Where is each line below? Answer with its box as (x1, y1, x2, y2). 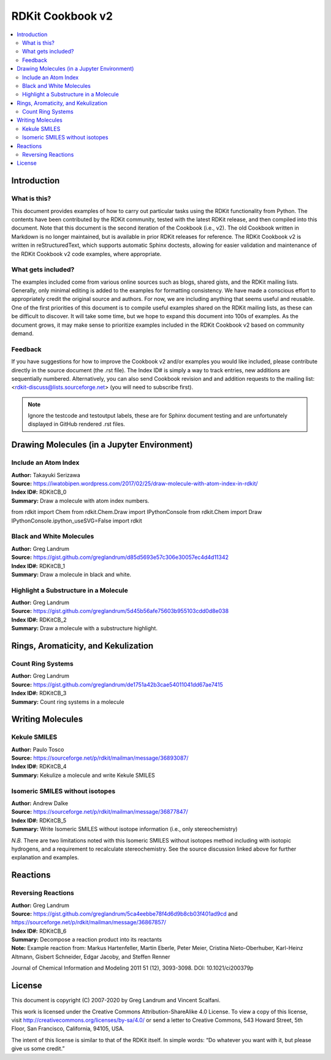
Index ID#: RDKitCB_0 (11, 488, 67, 496)
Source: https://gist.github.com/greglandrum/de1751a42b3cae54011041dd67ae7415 (11, 680, 223, 688)
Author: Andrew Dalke (11, 800, 69, 807)
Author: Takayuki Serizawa (11, 471, 81, 478)
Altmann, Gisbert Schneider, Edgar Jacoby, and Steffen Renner (11, 953, 170, 961)
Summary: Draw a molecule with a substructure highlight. (11, 625, 158, 632)
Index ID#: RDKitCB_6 (11, 927, 67, 935)
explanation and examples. (11, 854, 79, 861)
